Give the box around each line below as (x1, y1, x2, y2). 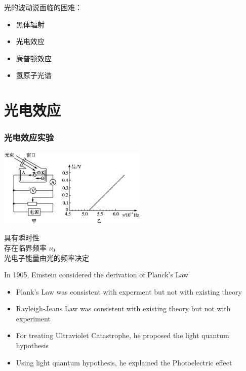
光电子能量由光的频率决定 (4, 252, 89, 263)
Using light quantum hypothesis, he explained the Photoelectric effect (16, 357, 232, 367)
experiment (16, 313, 51, 323)
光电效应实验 (4, 131, 54, 144)
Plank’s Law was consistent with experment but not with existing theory (16, 286, 242, 297)
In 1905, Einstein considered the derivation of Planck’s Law (4, 269, 189, 280)
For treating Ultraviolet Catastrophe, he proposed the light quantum (16, 330, 229, 341)
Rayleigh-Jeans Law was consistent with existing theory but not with (16, 303, 231, 314)
